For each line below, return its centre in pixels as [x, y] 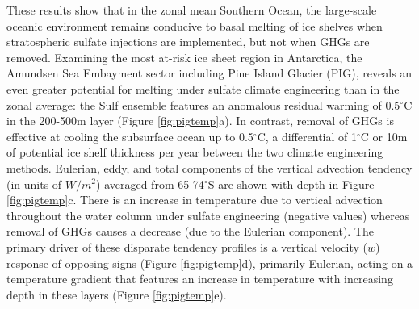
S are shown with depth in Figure [291, 184]
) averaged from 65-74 [150, 184]
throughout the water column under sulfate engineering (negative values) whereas [208, 215]
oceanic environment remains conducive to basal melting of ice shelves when [195, 25]
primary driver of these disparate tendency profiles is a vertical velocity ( [187, 246]
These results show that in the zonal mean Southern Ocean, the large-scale [192, 10]
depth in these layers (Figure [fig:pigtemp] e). [117, 294]
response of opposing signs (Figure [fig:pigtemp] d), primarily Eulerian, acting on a [210, 263]
